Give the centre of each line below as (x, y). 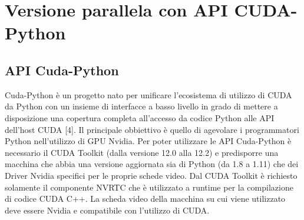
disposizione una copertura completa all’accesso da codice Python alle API (140, 117)
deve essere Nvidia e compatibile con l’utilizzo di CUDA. (107, 210)
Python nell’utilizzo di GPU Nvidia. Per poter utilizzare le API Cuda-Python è (148, 141)
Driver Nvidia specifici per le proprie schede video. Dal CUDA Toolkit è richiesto (151, 175)
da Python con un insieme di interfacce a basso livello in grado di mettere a (141, 106)
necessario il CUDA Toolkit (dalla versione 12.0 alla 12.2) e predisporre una (142, 152)
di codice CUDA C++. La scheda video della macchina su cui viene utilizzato (145, 199)
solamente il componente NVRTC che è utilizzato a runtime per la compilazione (149, 187)
